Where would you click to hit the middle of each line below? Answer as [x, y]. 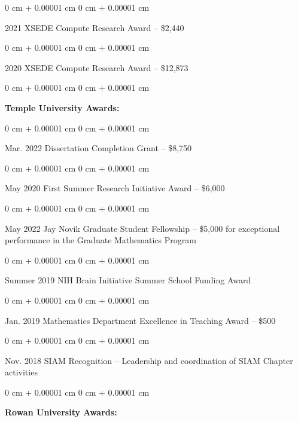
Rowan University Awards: [61, 412]
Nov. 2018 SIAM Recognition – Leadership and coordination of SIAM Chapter [149, 360]
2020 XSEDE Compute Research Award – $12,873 [97, 67]
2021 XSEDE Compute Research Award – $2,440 [95, 27]
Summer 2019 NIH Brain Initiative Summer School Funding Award [128, 280]
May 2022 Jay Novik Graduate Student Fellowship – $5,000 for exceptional [142, 228]
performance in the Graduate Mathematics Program [101, 240]
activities [21, 372]
